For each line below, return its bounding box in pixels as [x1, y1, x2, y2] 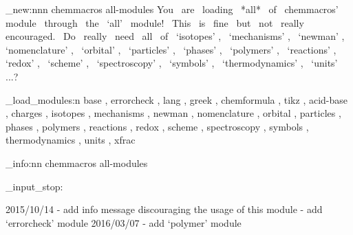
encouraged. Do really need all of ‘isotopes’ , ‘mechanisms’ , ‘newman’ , [6, 29, 345, 43]
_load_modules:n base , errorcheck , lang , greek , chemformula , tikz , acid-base [6, 92, 348, 107]
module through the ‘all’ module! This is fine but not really [6, 15, 304, 30]
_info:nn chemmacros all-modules [6, 155, 148, 170]
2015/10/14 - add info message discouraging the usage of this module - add [6, 202, 323, 216]
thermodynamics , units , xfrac [6, 133, 136, 147]
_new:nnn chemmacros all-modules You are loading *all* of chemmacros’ [6, 2, 339, 16]
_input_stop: [6, 179, 63, 193]
